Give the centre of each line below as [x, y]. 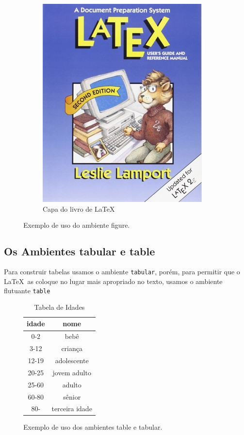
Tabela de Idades [59, 307]
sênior [72, 396]
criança [72, 348]
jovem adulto [72, 372]
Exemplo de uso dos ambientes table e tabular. [93, 427]
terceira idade [72, 409]
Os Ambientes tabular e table [80, 251]
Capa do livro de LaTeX [79, 209]
